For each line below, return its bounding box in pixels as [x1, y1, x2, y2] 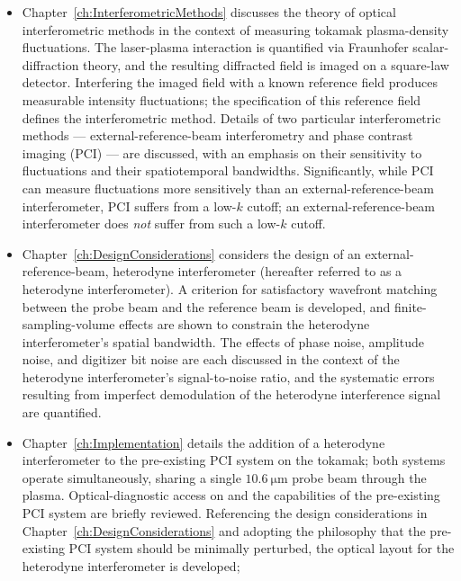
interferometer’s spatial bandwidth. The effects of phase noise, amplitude [22, 332, 424, 351]
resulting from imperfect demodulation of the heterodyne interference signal [22, 385, 441, 404]
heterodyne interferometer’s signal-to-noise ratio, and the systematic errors [22, 367, 435, 386]
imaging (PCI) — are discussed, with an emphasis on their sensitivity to [22, 143, 422, 162]
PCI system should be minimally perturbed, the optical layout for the [68, 539, 455, 558]
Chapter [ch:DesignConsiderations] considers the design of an [22, 244, 361, 263]
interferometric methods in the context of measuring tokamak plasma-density [22, 20, 449, 39]
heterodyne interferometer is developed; [22, 556, 240, 575]
